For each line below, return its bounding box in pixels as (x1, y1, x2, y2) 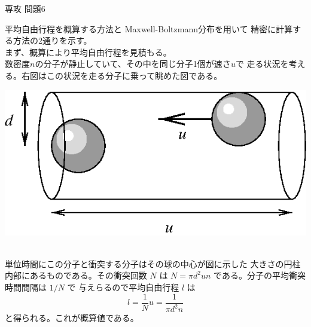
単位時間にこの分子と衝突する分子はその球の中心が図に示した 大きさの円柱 (5, 257, 301, 270)
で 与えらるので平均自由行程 (67, 281, 179, 293)
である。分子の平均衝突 (214, 269, 306, 282)
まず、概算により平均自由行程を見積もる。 (5, 45, 172, 58)
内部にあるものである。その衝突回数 (5, 269, 147, 282)
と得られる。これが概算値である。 (5, 311, 139, 323)
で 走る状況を (235, 57, 289, 70)
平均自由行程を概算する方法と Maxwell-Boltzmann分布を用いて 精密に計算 (5, 22, 293, 35)
